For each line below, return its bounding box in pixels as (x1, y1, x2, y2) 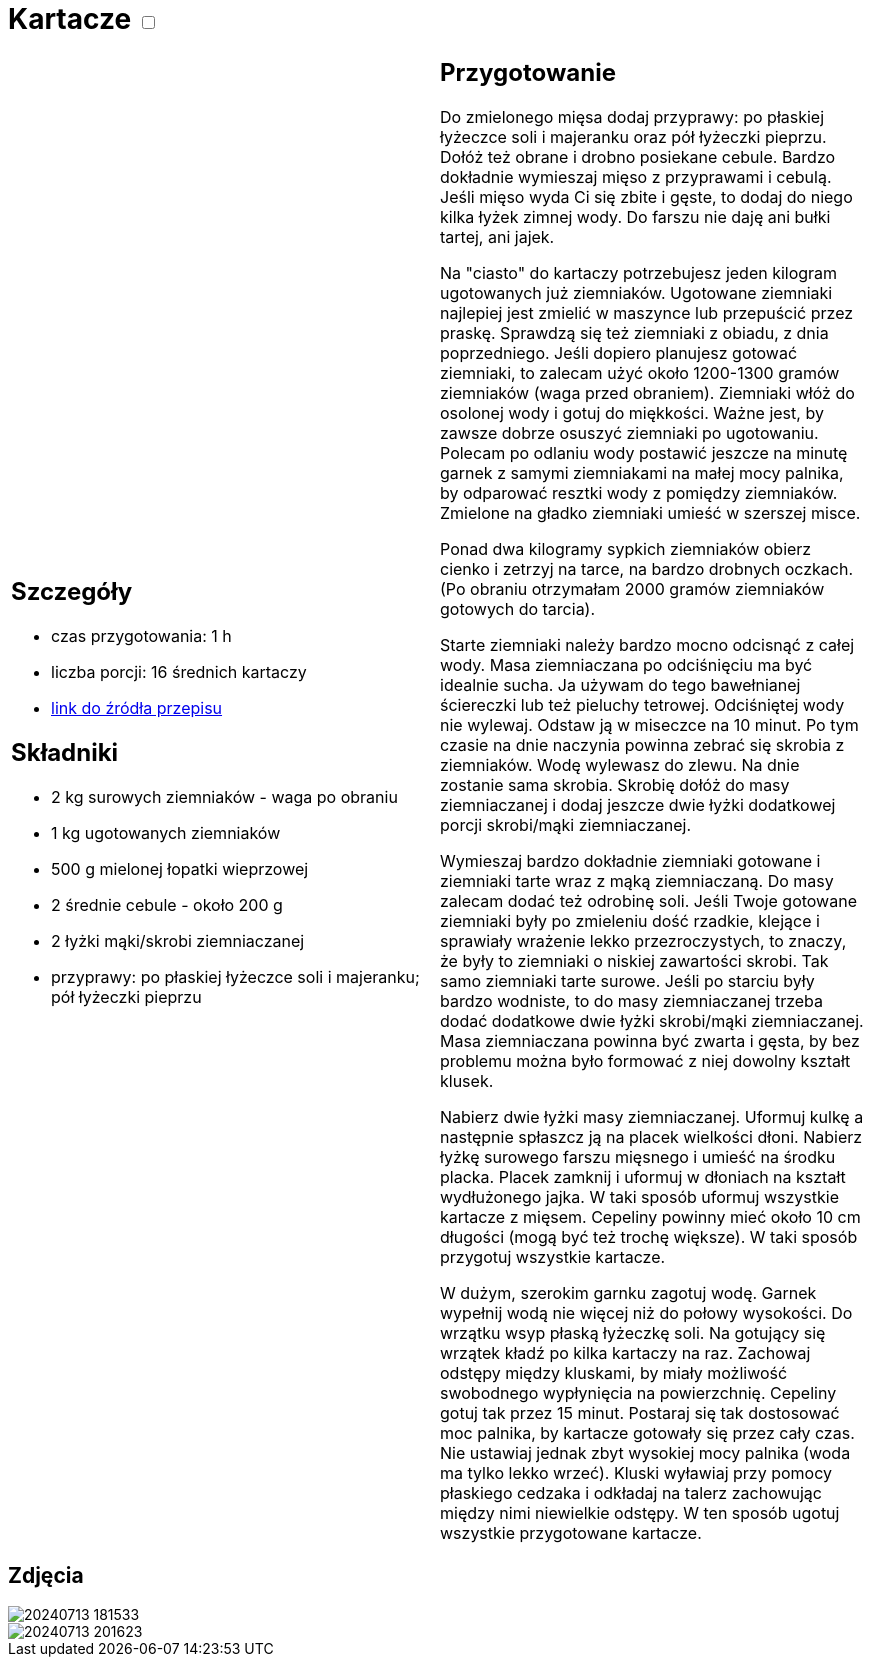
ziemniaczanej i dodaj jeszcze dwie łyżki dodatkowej (440, 794, 836, 815)
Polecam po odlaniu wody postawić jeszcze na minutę (440, 442, 848, 463)
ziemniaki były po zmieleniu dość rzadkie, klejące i (440, 910, 820, 931)
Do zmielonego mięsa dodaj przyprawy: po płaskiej (440, 106, 825, 127)
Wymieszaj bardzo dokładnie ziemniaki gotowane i (440, 850, 821, 871)
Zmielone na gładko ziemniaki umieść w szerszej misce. (440, 502, 861, 523)
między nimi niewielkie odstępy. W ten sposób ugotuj (440, 1502, 840, 1523)
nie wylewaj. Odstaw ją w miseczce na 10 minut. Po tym (440, 714, 859, 735)
